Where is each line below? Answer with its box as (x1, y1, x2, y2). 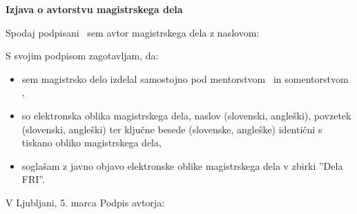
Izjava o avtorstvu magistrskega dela (6, 2, 183, 16)
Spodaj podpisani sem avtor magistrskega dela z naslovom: (6, 25, 260, 39)
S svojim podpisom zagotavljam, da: (6, 48, 159, 63)
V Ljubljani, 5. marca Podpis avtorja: (6, 195, 165, 209)
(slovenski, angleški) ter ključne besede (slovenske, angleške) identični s (21, 121, 322, 136)
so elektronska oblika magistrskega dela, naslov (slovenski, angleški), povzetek (21, 108, 351, 122)
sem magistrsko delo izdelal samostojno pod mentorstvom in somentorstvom (21, 71, 349, 86)
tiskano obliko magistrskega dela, (21, 135, 162, 150)
